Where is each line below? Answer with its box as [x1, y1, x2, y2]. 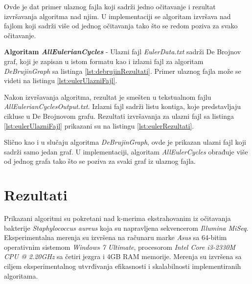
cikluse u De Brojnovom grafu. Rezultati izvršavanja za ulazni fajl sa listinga [4, 110, 234, 121]
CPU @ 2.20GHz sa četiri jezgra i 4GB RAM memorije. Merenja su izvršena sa [4, 251, 242, 262]
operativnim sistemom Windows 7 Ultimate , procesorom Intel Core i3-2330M [4, 241, 235, 252]
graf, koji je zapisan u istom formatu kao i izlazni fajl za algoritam [4, 56, 204, 66]
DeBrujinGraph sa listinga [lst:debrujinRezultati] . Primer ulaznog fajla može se [4, 66, 241, 76]
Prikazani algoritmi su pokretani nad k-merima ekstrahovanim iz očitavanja [4, 213, 231, 223]
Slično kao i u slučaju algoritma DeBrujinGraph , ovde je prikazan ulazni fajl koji [4, 137, 247, 147]
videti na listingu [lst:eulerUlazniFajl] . [4, 75, 117, 86]
